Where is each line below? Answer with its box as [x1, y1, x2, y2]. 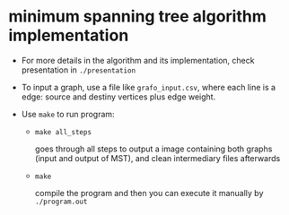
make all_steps [34, 127, 92, 136]
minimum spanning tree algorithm [8, 6, 267, 27]
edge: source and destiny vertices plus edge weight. [21, 91, 216, 102]
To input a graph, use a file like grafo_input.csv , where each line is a [21, 82, 276, 92]
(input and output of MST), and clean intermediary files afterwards [34, 152, 281, 163]
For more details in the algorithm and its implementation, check [21, 55, 255, 65]
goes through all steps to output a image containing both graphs [34, 143, 273, 154]
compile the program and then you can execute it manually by [34, 187, 264, 198]
